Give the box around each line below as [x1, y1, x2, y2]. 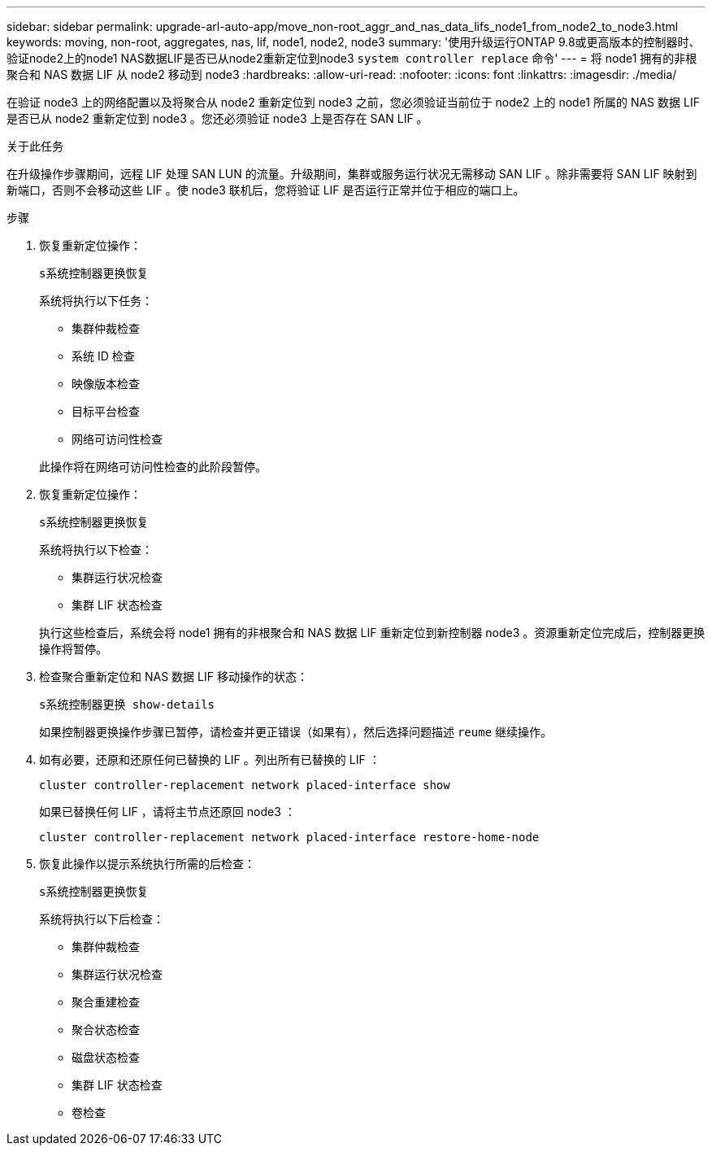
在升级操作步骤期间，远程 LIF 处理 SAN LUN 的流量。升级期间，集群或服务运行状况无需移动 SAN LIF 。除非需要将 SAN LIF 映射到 [7, 167, 697, 181]
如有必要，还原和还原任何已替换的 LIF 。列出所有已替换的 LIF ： [39, 753, 380, 766]
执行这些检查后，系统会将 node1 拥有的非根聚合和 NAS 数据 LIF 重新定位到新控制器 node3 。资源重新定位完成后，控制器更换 [39, 626, 705, 639]
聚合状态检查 [72, 1023, 140, 1036]
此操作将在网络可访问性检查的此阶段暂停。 [39, 460, 267, 473]
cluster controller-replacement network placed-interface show [39, 779, 450, 792]
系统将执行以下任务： [39, 294, 153, 308]
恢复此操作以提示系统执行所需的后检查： [39, 857, 255, 871]
